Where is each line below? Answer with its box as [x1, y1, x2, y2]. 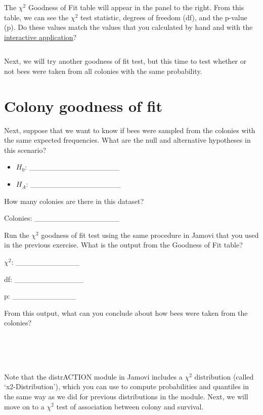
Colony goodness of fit [4, 95, 162, 116]
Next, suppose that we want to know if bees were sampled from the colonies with [4, 124, 255, 135]
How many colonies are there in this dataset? [4, 195, 144, 206]
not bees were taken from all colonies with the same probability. [4, 65, 202, 76]
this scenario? [4, 144, 47, 155]
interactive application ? [4, 31, 77, 42]
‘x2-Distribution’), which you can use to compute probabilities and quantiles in [4, 381, 249, 392]
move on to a [4, 401, 45, 411]
